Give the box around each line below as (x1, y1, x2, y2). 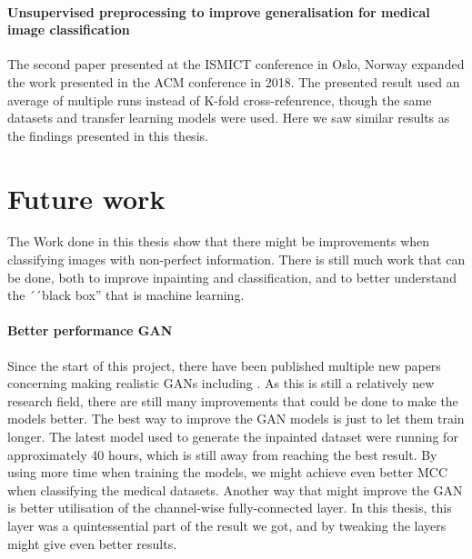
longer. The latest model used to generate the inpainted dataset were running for (7, 427, 458, 446)
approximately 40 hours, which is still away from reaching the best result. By (7, 444, 437, 464)
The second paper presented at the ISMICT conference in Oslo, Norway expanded (7, 55, 465, 74)
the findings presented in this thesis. (7, 125, 208, 145)
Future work (7, 179, 166, 216)
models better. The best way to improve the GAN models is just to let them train (7, 409, 465, 428)
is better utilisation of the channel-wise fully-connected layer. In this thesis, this (7, 498, 452, 517)
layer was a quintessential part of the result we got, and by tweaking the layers (7, 516, 447, 534)
